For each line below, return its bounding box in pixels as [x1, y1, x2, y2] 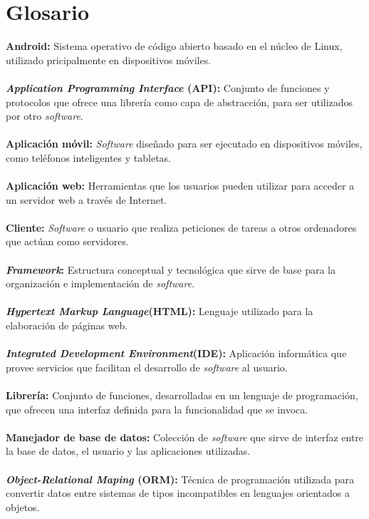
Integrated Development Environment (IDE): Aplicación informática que [6, 346, 347, 361]
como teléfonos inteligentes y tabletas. [6, 150, 171, 165]
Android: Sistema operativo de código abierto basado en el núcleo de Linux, [6, 38, 343, 53]
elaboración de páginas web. [6, 318, 128, 332]
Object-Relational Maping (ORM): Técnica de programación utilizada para [6, 471, 355, 486]
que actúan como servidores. [6, 234, 129, 249]
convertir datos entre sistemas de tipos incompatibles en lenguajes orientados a [6, 485, 350, 500]
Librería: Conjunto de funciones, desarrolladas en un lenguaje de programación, [6, 387, 358, 402]
